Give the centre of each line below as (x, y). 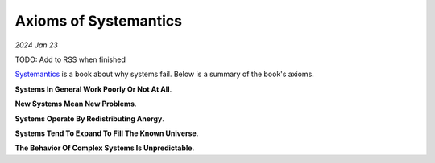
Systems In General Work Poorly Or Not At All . (93, 89)
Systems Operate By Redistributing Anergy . (89, 118)
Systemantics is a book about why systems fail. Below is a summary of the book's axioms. (164, 74)
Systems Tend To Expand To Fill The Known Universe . (107, 133)
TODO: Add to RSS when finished (70, 59)
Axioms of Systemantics (99, 21)
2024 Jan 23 (36, 45)
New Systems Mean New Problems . (76, 104)
